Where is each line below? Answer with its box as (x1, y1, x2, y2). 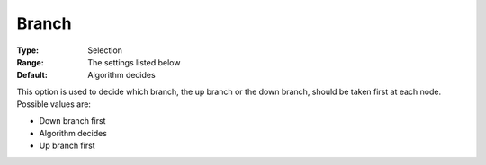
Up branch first (39, 140, 95, 152)
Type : (16, 45, 40, 56)
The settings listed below (87, 56, 181, 67)
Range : (16, 56, 44, 67)
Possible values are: (16, 99, 92, 109)
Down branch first (39, 115, 106, 126)
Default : (16, 70, 49, 81)
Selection (87, 45, 123, 56)
